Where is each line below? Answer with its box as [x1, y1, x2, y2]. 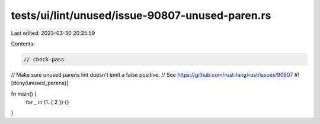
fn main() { [11, 90, 37, 97]
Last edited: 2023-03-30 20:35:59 [11, 30, 95, 37]
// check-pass [23, 56, 65, 63]
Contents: [11, 40, 35, 47]
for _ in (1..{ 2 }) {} [25, 99, 69, 106]
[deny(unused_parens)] [11, 80, 69, 87]
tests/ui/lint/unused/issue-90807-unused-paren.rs [11, 9, 271, 22]
